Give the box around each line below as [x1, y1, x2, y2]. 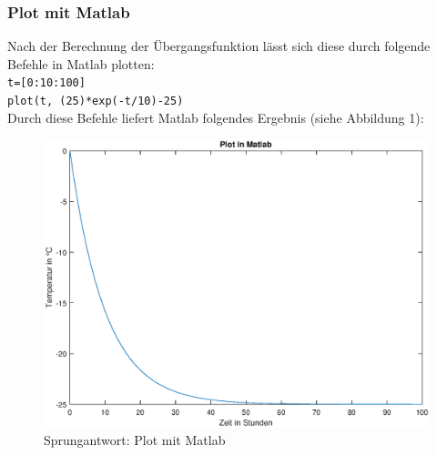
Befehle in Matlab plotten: [7, 54, 155, 73]
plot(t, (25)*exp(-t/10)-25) [7, 95, 184, 108]
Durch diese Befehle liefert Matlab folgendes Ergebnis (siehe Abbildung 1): [7, 107, 424, 126]
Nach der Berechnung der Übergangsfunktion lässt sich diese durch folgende [7, 36, 431, 56]
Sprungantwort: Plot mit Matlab [44, 430, 226, 450]
